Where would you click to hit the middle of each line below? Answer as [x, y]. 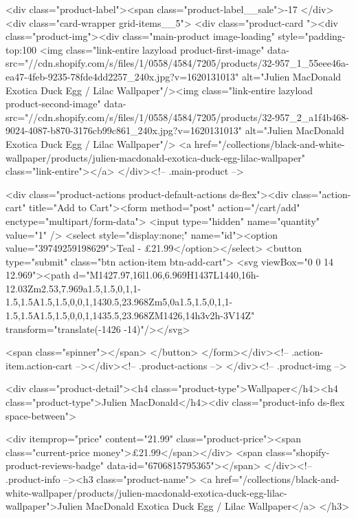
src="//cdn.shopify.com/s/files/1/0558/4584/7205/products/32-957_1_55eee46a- [177, 63]
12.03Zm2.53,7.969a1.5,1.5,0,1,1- [73, 288]
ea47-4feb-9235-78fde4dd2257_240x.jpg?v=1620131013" [122, 76]
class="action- [321, 194]
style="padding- [312, 36]
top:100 [21, 49]
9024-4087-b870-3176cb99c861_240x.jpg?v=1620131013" [124, 130]
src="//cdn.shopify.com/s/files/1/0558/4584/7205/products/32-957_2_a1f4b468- [178, 117]
